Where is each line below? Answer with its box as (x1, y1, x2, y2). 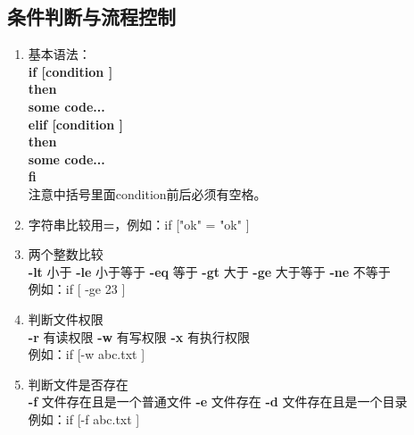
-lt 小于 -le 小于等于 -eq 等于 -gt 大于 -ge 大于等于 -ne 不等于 (28, 262, 391, 280)
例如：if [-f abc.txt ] (28, 409, 140, 428)
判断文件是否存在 (28, 374, 128, 393)
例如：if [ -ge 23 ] (28, 280, 126, 298)
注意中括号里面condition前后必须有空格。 (28, 184, 267, 203)
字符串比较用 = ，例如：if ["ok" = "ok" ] (28, 214, 250, 233)
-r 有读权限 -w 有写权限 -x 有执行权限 (28, 327, 250, 346)
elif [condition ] (28, 114, 123, 133)
